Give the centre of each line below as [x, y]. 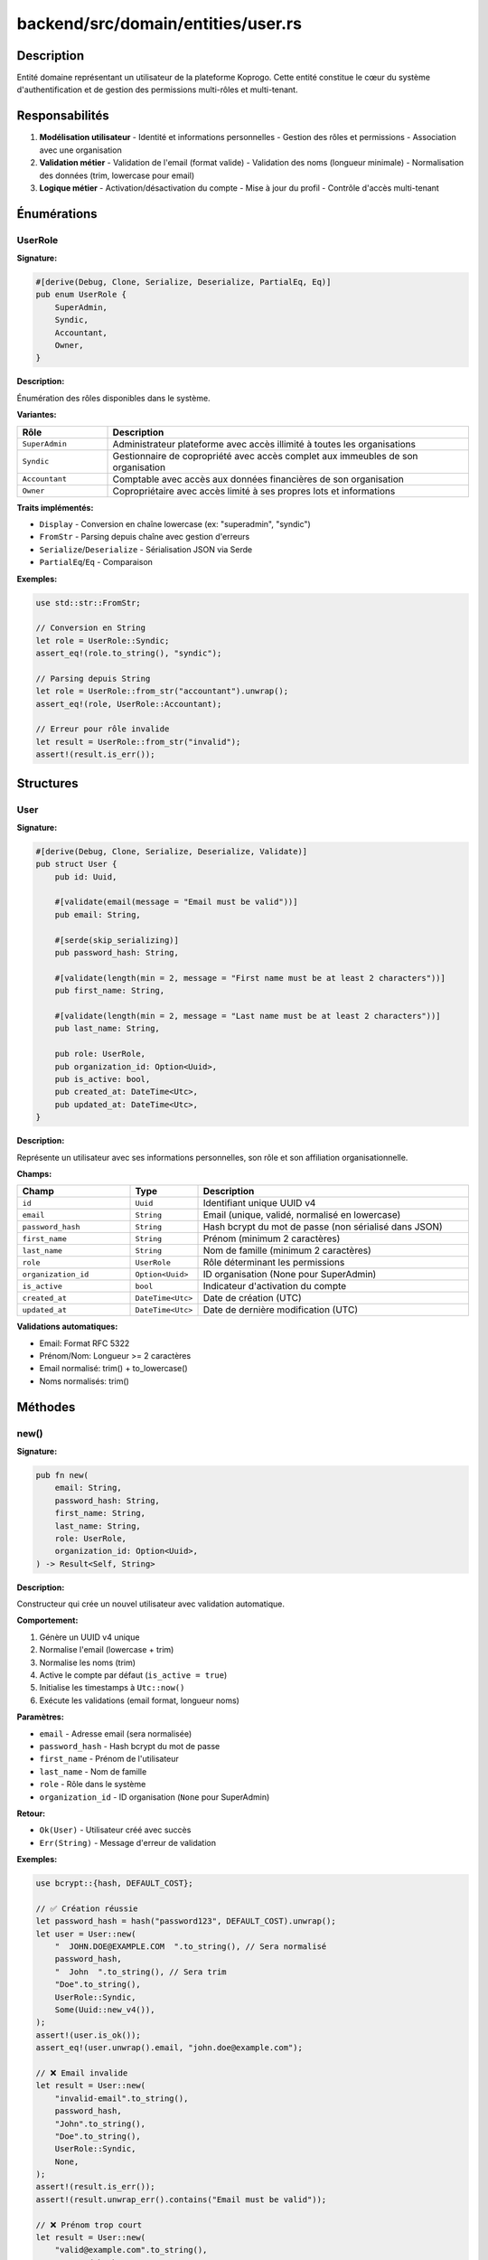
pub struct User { [76, 864]
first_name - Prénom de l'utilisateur [109, 1759]
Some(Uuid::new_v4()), [105, 2010]
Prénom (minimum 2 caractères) [272, 1238]
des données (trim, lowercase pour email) [117, 175]
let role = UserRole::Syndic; [103, 640]
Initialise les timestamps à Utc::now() [112, 1688]
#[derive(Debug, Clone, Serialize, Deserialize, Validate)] [172, 851]
